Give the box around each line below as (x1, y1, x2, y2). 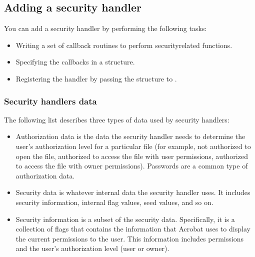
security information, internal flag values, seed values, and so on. (15, 196, 213, 207)
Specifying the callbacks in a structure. (15, 56, 135, 67)
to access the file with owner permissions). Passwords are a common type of (15, 160, 248, 171)
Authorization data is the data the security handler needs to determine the (15, 131, 245, 141)
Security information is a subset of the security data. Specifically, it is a (15, 213, 235, 224)
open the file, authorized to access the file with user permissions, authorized (15, 150, 248, 161)
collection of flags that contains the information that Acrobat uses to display (15, 223, 250, 234)
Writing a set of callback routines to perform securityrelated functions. (15, 39, 232, 50)
